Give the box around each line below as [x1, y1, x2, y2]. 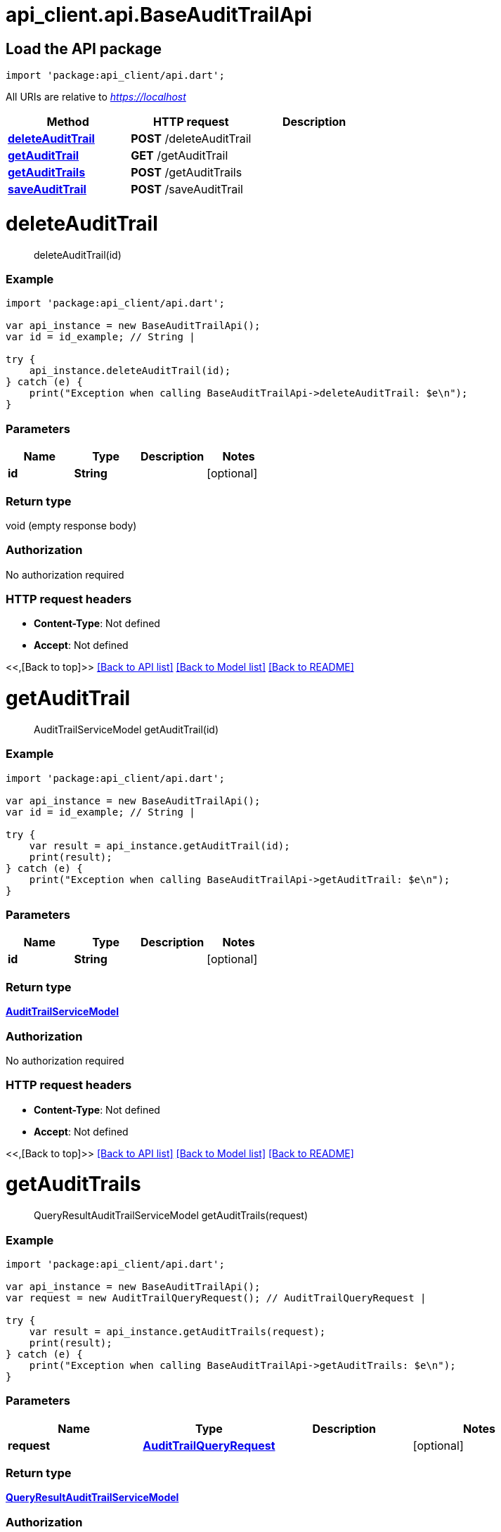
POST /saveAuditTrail [131, 182, 243, 197]
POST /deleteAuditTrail [131, 131, 252, 146]
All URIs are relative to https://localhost [6, 91, 186, 103]
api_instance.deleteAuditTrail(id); [29, 365, 231, 377]
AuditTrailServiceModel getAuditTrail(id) [34, 723, 219, 735]
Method [46, 115, 89, 129]
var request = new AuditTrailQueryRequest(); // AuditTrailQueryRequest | [6, 1292, 427, 1304]
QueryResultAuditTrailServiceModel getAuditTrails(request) [34, 1209, 308, 1222]
